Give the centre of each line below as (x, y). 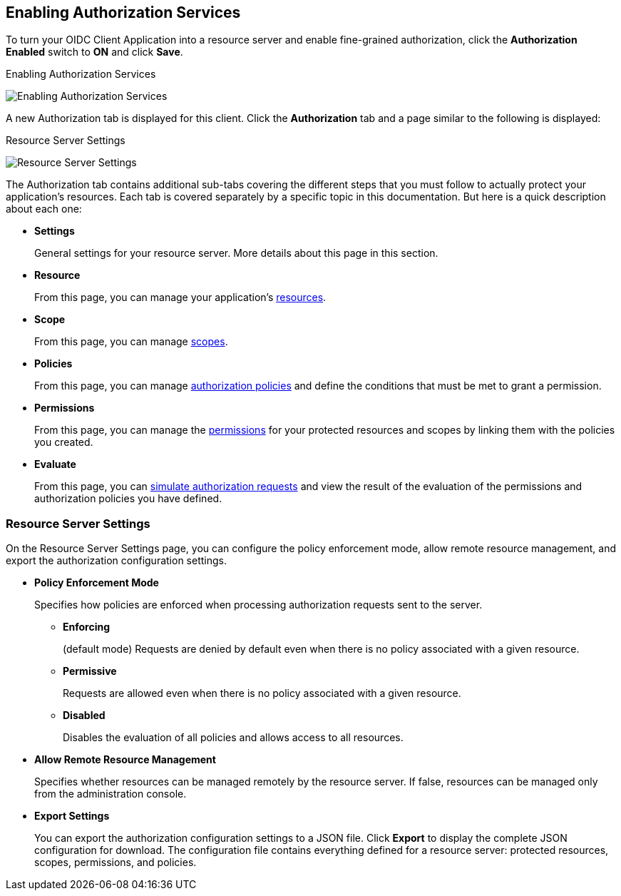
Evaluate (55, 464)
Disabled (84, 716)
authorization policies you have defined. (128, 499)
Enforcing (87, 627)
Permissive (90, 671)
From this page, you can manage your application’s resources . (180, 297)
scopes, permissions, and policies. (116, 862)
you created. (64, 442)
